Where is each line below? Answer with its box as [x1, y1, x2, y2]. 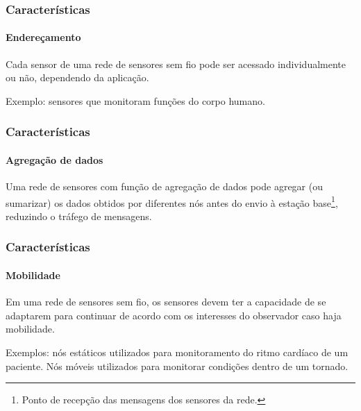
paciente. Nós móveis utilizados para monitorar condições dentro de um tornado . [6, 358, 349, 373]
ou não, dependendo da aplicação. [6, 70, 149, 85]
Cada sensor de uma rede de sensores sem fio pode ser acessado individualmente [6, 56, 346, 71]
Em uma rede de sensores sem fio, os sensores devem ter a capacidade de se [6, 294, 326, 309]
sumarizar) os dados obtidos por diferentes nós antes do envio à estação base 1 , [6, 193, 338, 210]
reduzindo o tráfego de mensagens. [6, 208, 152, 223]
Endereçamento [6, 30, 81, 44]
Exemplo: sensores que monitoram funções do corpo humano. [6, 93, 265, 108]
